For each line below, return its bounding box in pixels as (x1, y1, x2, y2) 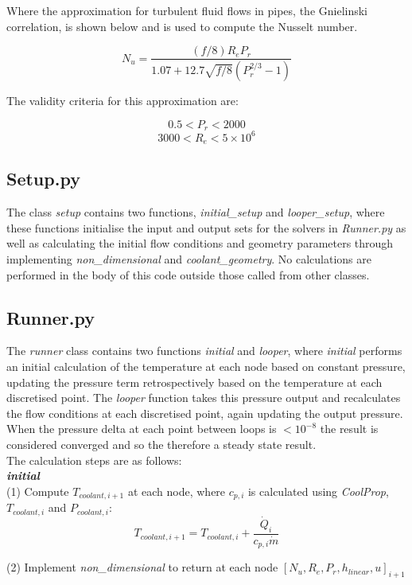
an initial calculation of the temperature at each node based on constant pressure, (6, 358, 406, 375)
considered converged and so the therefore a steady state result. (6, 436, 317, 453)
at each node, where (127, 482, 226, 499)
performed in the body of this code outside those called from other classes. (6, 266, 370, 283)
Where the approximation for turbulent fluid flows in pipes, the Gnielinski (6, 2, 368, 18)
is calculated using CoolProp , (247, 482, 389, 499)
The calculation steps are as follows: (6, 451, 182, 468)
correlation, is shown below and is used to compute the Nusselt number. (6, 18, 358, 34)
